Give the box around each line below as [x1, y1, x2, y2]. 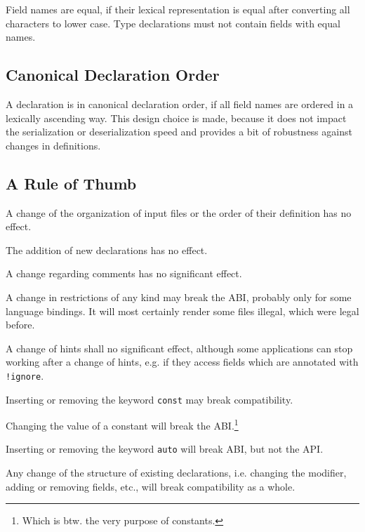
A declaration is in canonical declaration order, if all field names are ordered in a [6, 96, 354, 111]
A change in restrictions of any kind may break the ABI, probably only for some [6, 289, 352, 304]
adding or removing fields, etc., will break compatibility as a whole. [6, 479, 296, 493]
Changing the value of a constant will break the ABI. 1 [6, 416, 239, 432]
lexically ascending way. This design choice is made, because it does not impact [6, 110, 347, 125]
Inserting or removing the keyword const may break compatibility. [6, 392, 293, 406]
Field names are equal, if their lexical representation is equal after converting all [6, 2, 350, 16]
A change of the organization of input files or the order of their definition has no [6, 205, 352, 220]
